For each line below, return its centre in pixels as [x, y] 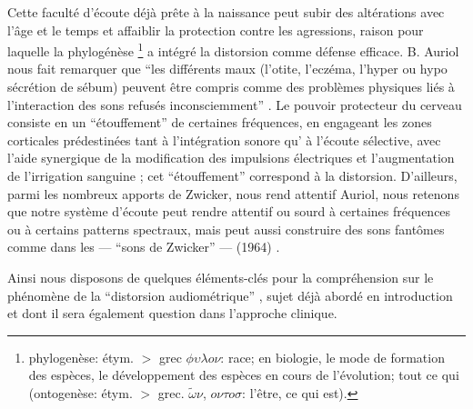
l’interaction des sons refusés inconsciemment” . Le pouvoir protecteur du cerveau [235, 104]
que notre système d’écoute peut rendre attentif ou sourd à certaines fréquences [229, 211]
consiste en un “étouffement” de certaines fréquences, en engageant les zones [220, 122]
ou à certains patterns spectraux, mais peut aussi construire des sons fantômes [226, 229]
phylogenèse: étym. [81, 357]
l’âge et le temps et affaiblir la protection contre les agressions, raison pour [216, 30]
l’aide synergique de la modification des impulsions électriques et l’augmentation [231, 158]
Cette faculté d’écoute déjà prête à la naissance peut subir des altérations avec [226, 12]
